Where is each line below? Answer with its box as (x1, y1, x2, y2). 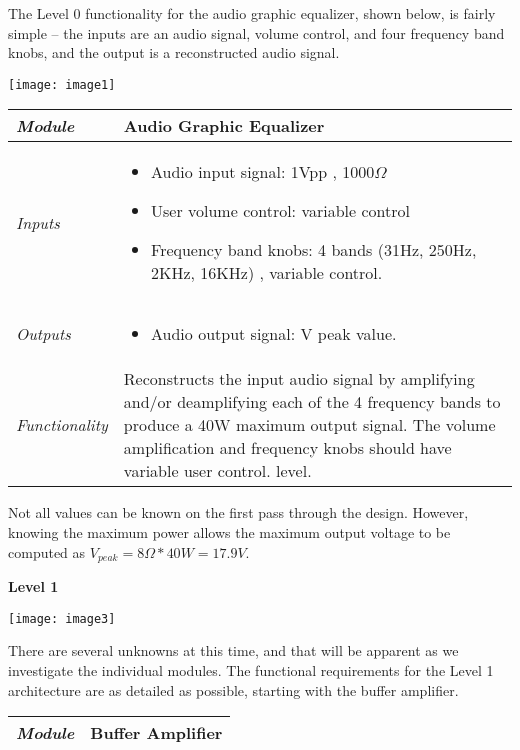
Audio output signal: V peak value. (151, 322, 397, 346)
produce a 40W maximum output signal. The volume (123, 413, 496, 437)
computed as (8, 541, 86, 562)
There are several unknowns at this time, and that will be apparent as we (8, 640, 459, 661)
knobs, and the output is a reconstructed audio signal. (8, 42, 340, 63)
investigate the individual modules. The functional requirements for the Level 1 (8, 659, 494, 680)
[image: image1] (8, 77, 116, 92)
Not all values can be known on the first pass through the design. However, (8, 502, 469, 523)
